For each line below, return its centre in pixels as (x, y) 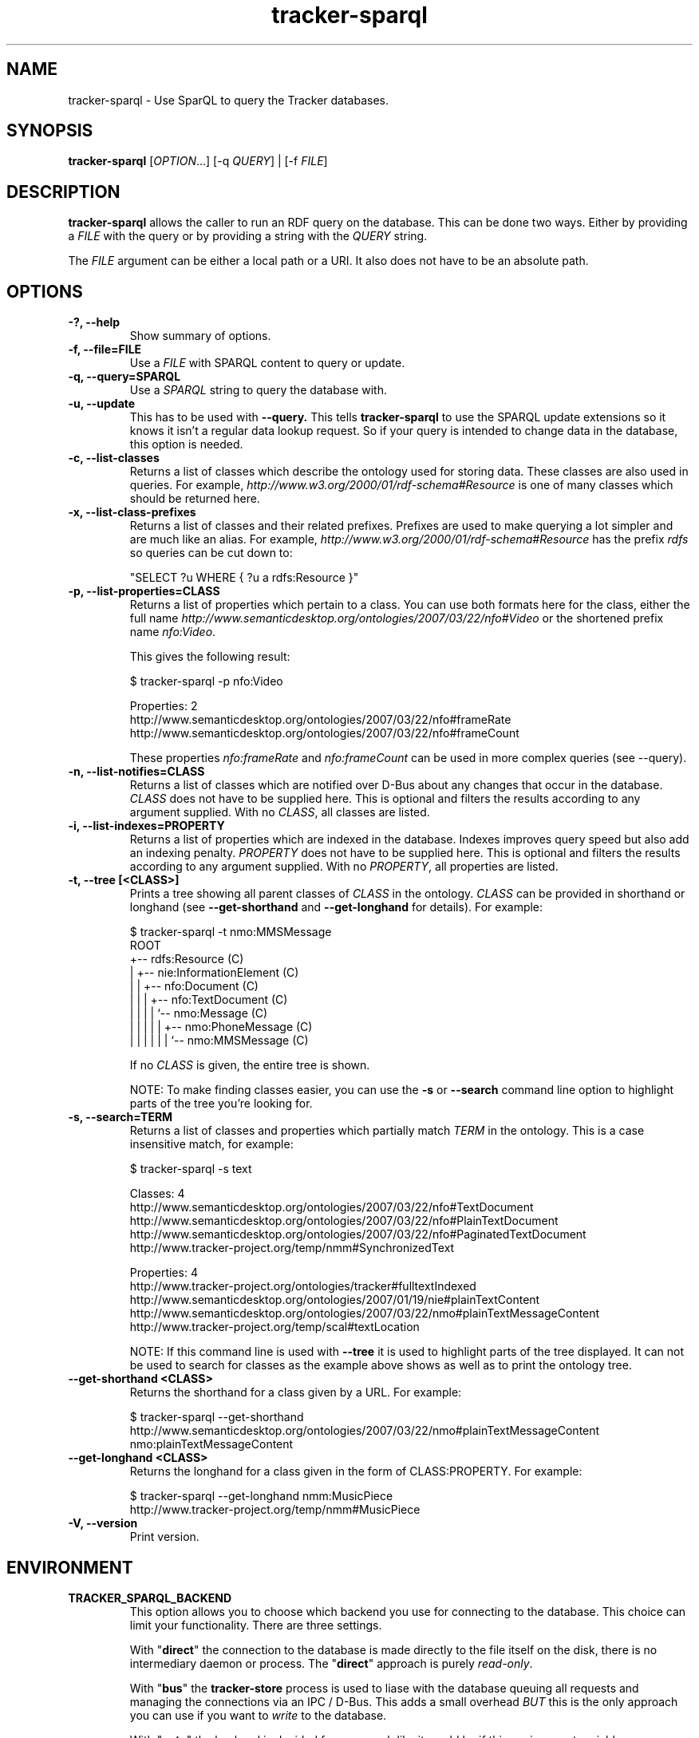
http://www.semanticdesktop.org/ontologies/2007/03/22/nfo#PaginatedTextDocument (358, 1234)
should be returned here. (195, 499)
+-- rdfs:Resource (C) (187, 959)
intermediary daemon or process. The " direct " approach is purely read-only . (331, 1663)
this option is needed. (186, 444)
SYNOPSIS (50, 131)
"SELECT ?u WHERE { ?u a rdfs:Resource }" (244, 578)
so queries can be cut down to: (211, 553)
